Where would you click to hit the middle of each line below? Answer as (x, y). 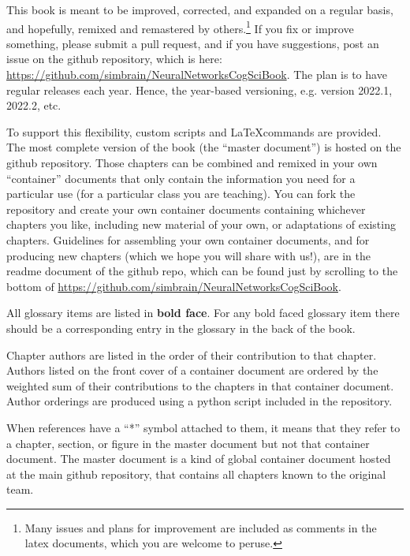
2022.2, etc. (34, 105)
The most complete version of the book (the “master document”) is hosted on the (204, 147)
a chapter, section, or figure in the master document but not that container (188, 443)
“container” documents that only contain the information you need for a (181, 178)
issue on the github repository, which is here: (114, 59)
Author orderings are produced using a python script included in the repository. (199, 401)
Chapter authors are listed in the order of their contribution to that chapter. (192, 354)
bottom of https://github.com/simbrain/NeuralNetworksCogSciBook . (174, 286)
